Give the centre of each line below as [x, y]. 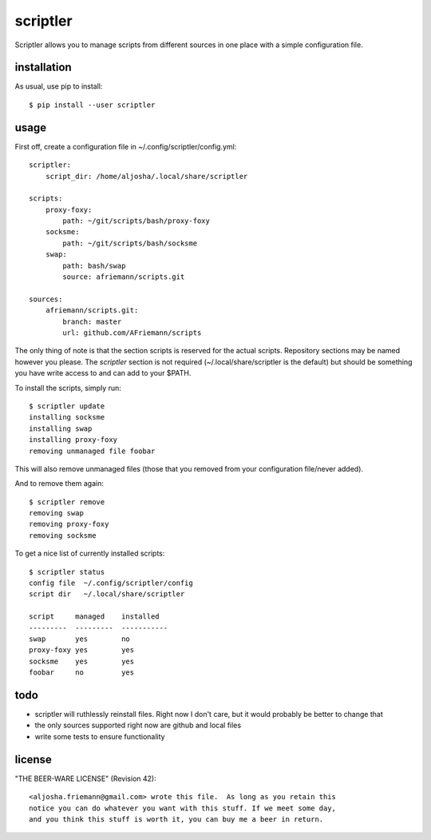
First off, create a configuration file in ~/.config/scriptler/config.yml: [126, 146]
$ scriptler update [67, 406]
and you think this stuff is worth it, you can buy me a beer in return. [176, 819]
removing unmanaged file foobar [92, 451]
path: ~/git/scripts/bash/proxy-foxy [136, 221]
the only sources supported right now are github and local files [138, 725]
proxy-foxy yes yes [82, 650]
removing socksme [63, 535]
